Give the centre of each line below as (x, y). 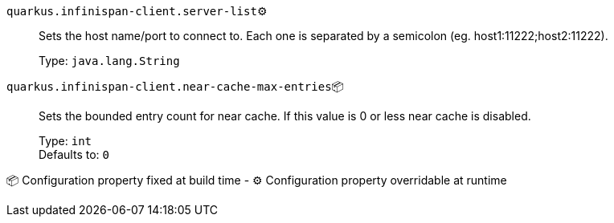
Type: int (65, 141)
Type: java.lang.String (109, 61)
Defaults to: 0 (74, 154)
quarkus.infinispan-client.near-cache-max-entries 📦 (175, 86)
